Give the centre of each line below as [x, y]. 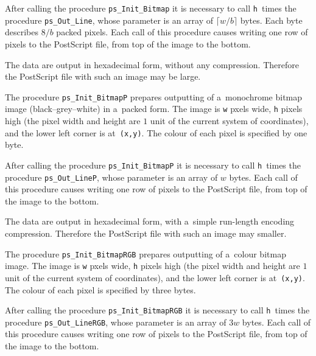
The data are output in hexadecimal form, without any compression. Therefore [152, 64]
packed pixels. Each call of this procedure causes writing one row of [182, 32]
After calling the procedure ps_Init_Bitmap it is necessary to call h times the [151, 8]
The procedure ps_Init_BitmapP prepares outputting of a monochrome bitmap [154, 96]
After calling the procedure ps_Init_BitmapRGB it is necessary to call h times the [157, 310]
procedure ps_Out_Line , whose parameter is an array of [109, 20]
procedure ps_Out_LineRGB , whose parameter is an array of [116, 322]
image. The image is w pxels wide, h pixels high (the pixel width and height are [153, 266]
